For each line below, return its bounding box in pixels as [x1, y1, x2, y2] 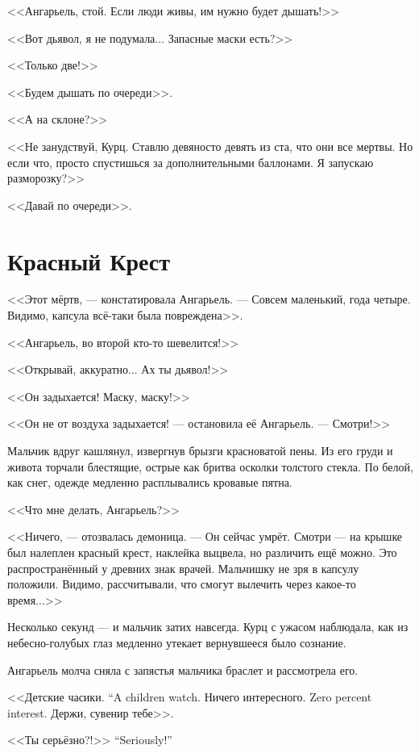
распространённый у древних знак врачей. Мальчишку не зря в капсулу [7, 559, 359, 576]
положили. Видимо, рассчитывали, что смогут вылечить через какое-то [7, 575, 356, 592]
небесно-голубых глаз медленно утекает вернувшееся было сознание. [7, 634, 346, 651]
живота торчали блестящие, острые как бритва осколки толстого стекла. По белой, [7, 458, 413, 475]
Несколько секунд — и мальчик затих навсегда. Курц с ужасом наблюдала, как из [7, 618, 409, 635]
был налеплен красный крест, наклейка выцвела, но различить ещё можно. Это [7, 544, 397, 560]
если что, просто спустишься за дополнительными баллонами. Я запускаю [7, 153, 374, 170]
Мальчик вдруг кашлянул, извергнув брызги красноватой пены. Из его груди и [7, 442, 393, 459]
